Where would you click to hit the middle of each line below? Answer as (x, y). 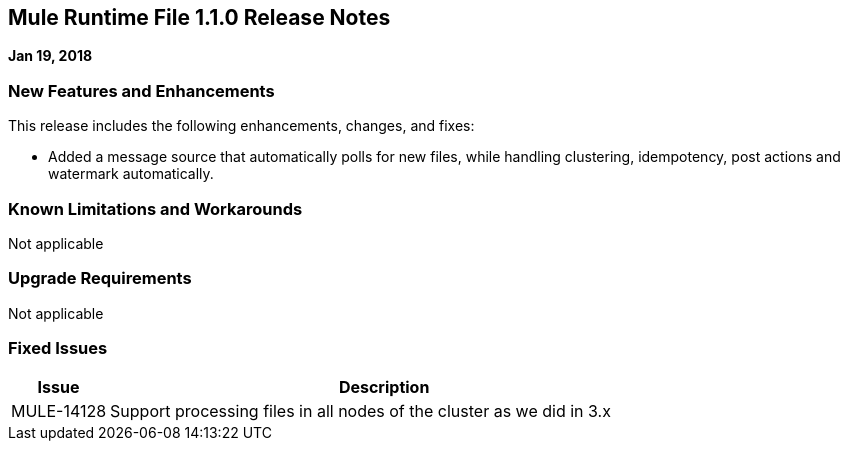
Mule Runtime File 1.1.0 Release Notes (199, 17)
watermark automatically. (131, 174)
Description (384, 387)
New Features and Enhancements (141, 90)
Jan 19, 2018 (50, 56)
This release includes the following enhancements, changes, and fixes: (241, 126)
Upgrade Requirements (100, 278)
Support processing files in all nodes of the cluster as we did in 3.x (360, 411)
